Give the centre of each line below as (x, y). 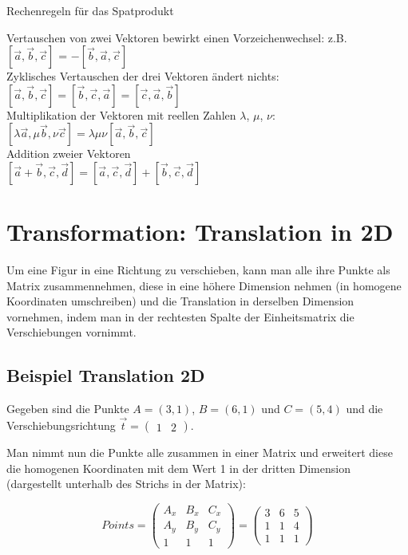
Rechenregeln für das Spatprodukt (90, 10)
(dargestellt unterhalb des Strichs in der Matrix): (126, 484)
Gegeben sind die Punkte (68, 409)
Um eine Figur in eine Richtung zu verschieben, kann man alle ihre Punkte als (198, 270)
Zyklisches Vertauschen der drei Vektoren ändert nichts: (143, 76)
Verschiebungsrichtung (61, 425)
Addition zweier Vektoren (69, 154)
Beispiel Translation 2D (106, 375)
